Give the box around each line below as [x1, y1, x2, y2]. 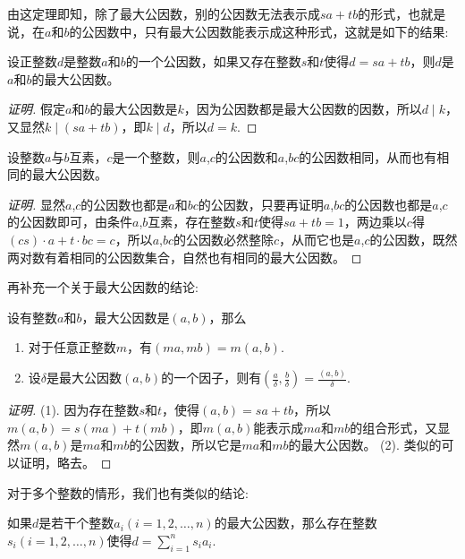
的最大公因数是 [89, 99, 178, 118]
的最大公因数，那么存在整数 [214, 513, 377, 532]
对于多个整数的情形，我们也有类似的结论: [7, 483, 249, 502]
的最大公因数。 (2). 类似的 [288, 435, 442, 454]
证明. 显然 [7, 194, 65, 213]
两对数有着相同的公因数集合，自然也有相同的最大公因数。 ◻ [7, 247, 362, 266]
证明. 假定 [7, 99, 65, 118]
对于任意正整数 [28, 338, 116, 357]
